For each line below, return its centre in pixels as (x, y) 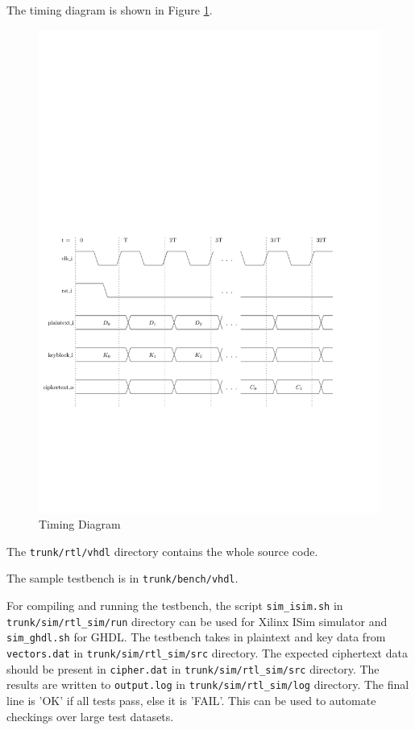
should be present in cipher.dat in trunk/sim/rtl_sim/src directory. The (193, 668)
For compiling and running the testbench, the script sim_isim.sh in (175, 606)
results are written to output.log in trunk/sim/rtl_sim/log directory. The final (208, 684)
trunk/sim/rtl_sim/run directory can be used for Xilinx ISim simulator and (197, 621)
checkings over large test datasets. (90, 716)
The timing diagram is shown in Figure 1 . (110, 10)
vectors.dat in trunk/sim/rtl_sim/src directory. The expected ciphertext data (207, 652)
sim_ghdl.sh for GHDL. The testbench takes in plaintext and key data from (196, 637)
